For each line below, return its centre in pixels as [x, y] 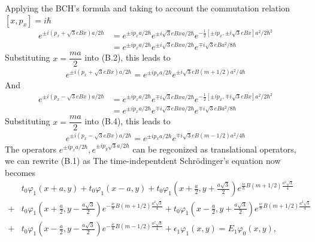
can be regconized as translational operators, [214, 149]
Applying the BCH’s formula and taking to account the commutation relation [147, 8]
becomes [20, 172]
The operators [31, 149]
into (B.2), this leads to [128, 57]
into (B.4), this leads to [128, 121]
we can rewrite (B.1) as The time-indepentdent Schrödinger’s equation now [143, 161]
